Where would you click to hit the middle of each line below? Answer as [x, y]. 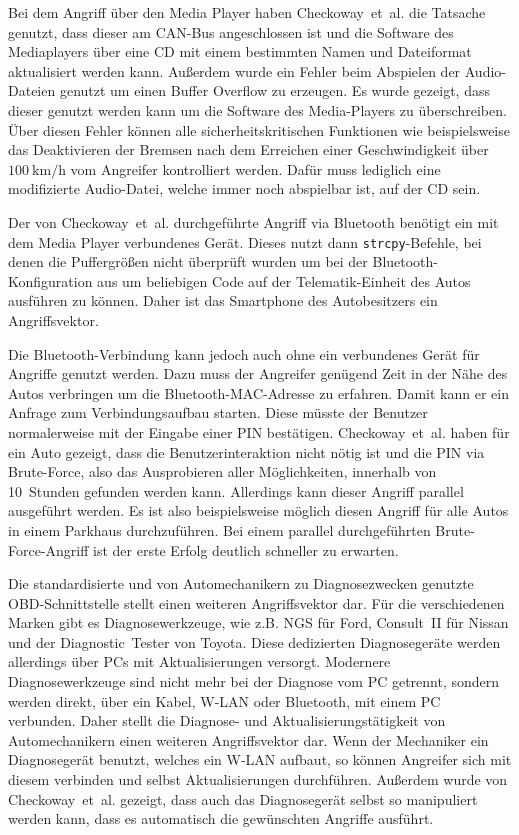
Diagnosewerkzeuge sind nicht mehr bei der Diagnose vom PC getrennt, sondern [254, 681]
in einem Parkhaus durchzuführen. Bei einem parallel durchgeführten [219, 529]
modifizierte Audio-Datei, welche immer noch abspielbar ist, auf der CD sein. [244, 188]
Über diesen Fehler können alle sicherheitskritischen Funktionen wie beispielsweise [259, 129]
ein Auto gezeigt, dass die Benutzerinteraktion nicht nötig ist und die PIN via [246, 451]
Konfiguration [50, 280]
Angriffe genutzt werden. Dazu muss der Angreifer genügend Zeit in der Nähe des [258, 373]
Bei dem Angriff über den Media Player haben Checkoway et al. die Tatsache [247, 12]
